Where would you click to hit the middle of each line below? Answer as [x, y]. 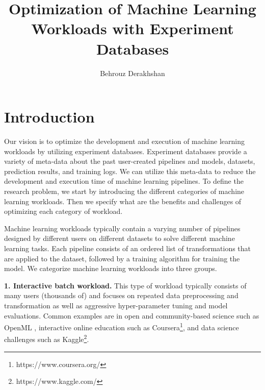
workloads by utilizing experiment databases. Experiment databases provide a [126, 151]
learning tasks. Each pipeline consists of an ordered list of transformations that [128, 248]
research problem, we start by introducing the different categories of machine [124, 191]
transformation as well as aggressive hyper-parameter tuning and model [116, 305]
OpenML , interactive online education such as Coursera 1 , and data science [122, 326]
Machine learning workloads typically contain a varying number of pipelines [122, 228]
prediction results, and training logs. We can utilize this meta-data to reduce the [130, 171]
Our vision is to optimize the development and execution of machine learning [124, 141]
